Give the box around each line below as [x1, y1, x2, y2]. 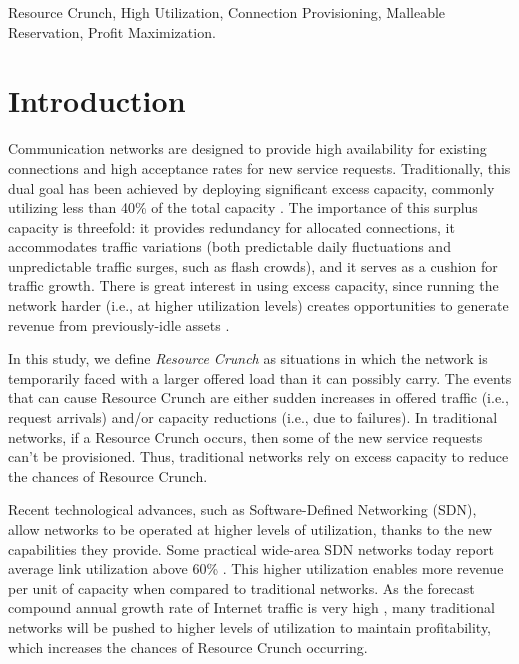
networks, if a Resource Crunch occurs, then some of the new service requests [8, 426, 483, 447]
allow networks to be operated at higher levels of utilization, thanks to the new [8, 519, 493, 539]
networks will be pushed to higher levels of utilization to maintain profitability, [8, 616, 492, 637]
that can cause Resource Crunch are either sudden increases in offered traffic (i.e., [8, 387, 509, 408]
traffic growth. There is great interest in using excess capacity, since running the [8, 275, 499, 296]
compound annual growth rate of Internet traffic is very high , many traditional [8, 597, 495, 618]
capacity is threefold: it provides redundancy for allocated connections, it [8, 216, 455, 237]
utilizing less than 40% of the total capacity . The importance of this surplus [8, 197, 478, 218]
